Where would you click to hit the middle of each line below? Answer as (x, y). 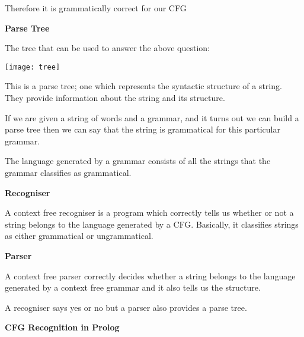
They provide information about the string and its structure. (115, 98)
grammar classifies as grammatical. (68, 172)
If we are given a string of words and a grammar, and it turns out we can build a (152, 117)
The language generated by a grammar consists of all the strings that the (138, 161)
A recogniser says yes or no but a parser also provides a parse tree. (126, 307)
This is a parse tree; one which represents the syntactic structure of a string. (143, 86)
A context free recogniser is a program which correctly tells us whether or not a (149, 212)
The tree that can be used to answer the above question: (107, 48)
